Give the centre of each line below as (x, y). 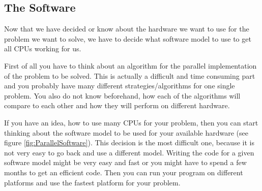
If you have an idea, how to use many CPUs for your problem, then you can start (131, 122)
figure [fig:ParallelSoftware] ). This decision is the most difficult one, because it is (129, 142)
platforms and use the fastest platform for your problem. (92, 182)
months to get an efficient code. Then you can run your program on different (124, 172)
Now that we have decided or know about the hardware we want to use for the (127, 29)
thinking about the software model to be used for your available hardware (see (126, 132)
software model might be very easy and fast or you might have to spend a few (125, 162)
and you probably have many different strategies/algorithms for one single (120, 86)
